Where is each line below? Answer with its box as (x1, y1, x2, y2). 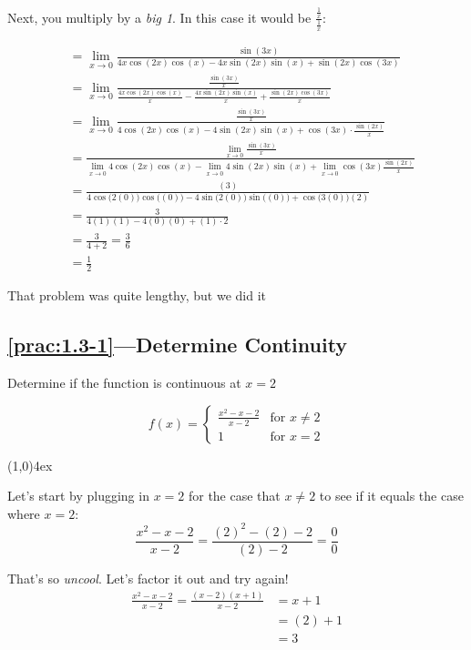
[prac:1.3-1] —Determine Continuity (7, 330, 348, 359)
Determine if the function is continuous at (7, 373, 241, 392)
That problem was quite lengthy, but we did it (7, 286, 267, 305)
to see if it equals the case (319, 486, 464, 505)
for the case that (188, 486, 281, 505)
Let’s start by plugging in (7, 486, 149, 505)
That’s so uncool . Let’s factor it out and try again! (7, 568, 289, 587)
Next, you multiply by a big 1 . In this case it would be (7, 7, 312, 26)
